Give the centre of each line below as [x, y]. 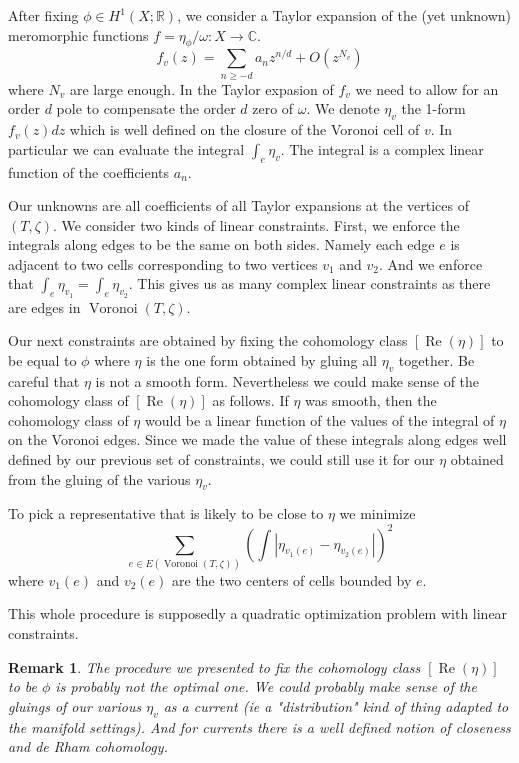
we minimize [377, 513]
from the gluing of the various [99, 478]
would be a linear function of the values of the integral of [319, 419]
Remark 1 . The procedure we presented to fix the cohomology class [214, 666]
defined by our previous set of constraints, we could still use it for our [221, 459]
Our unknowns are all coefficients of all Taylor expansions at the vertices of [238, 205]
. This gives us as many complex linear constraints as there [309, 283]
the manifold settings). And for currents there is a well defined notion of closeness [259, 726]
